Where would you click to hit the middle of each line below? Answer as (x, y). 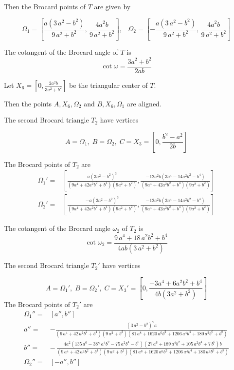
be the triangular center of (108, 85)
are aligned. (144, 103)
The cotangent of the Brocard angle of (61, 52)
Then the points (28, 103)
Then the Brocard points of (45, 6)
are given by (112, 6)
